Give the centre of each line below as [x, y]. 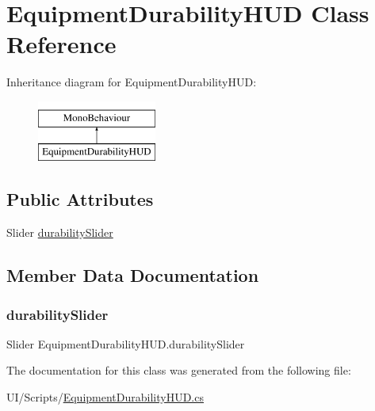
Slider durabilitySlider [60, 232]
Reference [61, 44]
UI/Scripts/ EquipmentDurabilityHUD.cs [105, 397]
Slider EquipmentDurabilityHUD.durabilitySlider [126, 343]
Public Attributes [80, 199]
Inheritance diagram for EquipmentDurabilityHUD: [132, 82]
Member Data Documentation [133, 275]
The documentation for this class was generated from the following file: [179, 370]
